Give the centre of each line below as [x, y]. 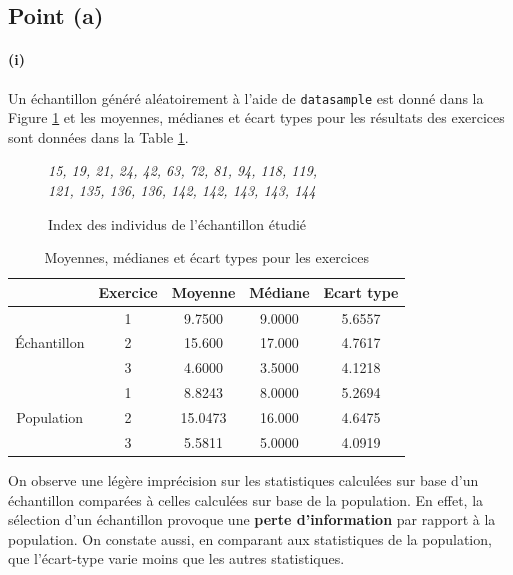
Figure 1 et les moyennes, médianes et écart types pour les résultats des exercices [256, 117]
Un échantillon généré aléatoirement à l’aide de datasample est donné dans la [246, 97]
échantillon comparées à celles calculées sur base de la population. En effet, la [246, 499]
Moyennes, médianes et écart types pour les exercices [206, 257]
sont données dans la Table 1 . [98, 136]
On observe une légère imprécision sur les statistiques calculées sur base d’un [243, 479]
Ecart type [361, 291]
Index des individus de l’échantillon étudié [177, 223]
